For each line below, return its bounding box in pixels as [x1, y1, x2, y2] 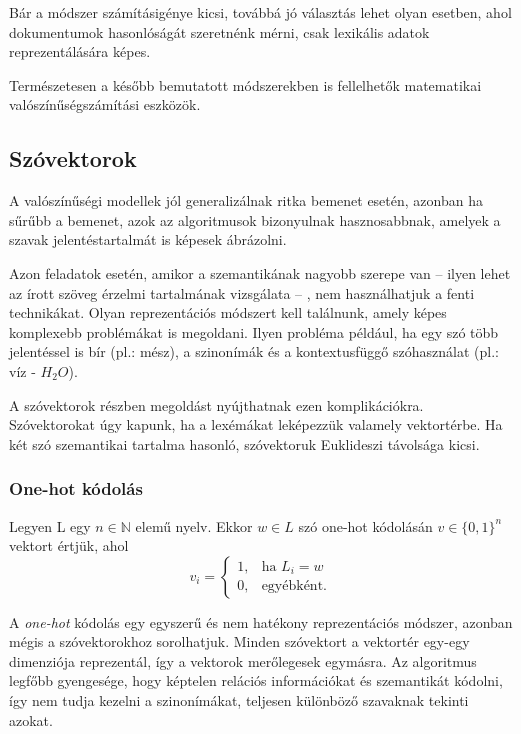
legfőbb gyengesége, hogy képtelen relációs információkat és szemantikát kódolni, [9, 670, 503, 691]
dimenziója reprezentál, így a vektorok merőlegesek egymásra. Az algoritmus [9, 650, 477, 671]
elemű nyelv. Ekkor [135, 515, 253, 536]
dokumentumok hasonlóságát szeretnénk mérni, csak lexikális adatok [9, 21, 430, 42]
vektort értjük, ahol [9, 535, 129, 556]
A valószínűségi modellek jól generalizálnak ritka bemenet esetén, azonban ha [9, 190, 483, 211]
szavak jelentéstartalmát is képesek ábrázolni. [9, 229, 287, 250]
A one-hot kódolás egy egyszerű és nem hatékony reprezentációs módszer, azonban [9, 611, 513, 632]
